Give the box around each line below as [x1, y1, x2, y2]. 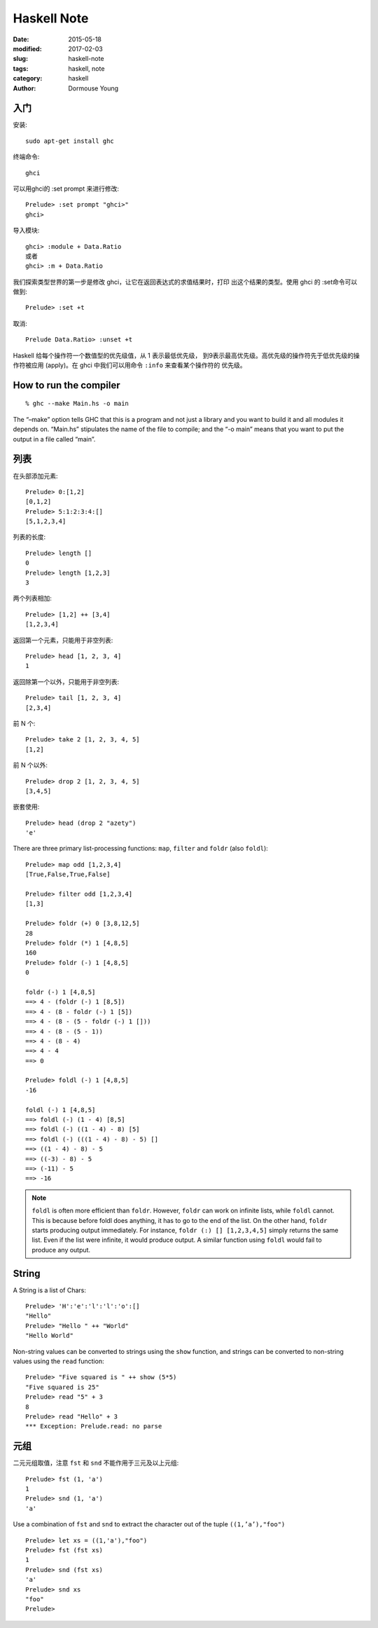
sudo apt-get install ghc [25, 137, 115, 145]
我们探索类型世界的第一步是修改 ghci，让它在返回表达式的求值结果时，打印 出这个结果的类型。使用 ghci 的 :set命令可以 [13, 278, 358, 286]
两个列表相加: [13, 594, 52, 603]
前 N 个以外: [13, 761, 48, 769]
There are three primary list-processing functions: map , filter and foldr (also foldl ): [13, 844, 269, 853]
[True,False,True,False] [25, 870, 111, 879]
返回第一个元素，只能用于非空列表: [13, 636, 113, 644]
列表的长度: [13, 533, 46, 541]
